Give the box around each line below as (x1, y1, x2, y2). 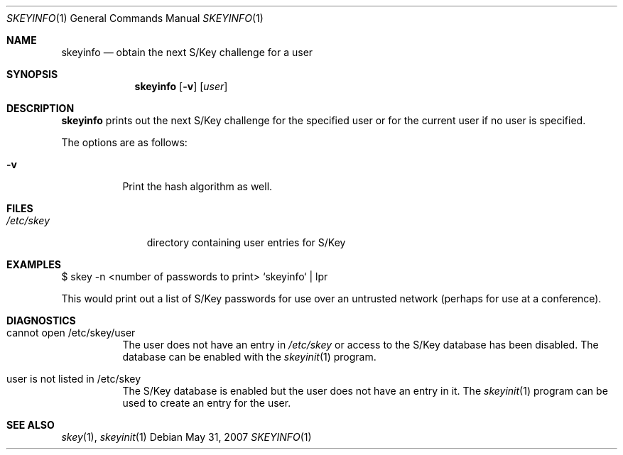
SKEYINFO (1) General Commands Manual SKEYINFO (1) (6, 12, 264, 24)
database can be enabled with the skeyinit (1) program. (122, 351, 376, 363)
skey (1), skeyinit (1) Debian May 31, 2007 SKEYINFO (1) (61, 431, 312, 443)
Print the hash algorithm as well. (122, 180, 273, 192)
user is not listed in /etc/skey (6, 373, 141, 385)
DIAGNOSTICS (6, 314, 76, 327)
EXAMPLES (6, 258, 61, 270)
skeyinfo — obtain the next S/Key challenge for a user (61, 46, 313, 58)
